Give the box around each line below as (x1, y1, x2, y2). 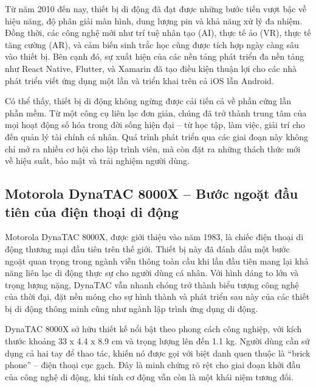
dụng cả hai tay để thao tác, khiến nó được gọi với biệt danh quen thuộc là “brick (5, 346, 311, 359)
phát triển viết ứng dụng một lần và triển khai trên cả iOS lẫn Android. (5, 74, 274, 87)
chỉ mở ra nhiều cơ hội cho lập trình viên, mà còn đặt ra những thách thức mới (5, 142, 301, 155)
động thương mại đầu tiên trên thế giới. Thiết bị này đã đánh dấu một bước (5, 242, 290, 255)
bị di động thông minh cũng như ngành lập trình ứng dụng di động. (5, 302, 258, 314)
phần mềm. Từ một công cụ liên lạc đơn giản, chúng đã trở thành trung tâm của (5, 106, 307, 119)
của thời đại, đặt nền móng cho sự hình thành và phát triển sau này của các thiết (5, 290, 310, 303)
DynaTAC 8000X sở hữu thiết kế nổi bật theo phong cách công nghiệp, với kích (5, 322, 302, 335)
